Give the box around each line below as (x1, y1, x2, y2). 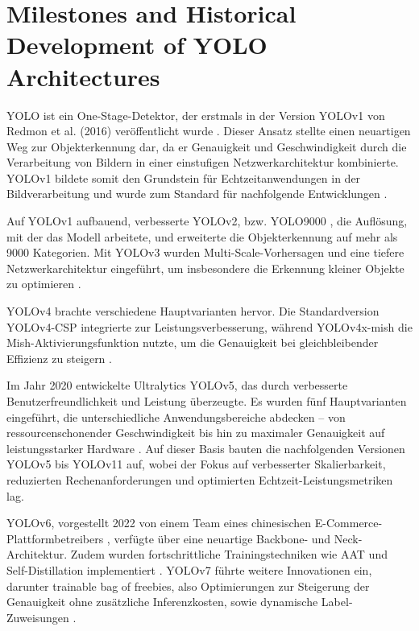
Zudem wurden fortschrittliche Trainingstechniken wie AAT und (70, 546, 388, 563)
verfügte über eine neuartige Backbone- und (114, 530, 331, 546)
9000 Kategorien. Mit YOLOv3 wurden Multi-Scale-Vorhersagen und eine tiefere (6, 244, 404, 261)
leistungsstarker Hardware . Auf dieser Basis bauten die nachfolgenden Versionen (6, 439, 405, 456)
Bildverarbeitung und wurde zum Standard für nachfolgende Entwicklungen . (6, 185, 388, 202)
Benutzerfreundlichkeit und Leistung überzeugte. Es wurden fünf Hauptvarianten (6, 393, 407, 409)
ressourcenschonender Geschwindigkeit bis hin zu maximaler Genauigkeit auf (6, 424, 385, 441)
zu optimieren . (6, 275, 81, 292)
